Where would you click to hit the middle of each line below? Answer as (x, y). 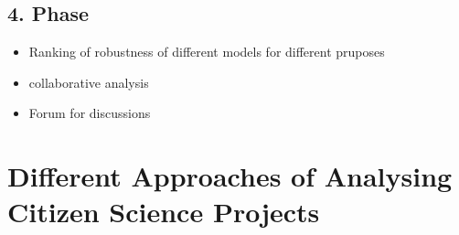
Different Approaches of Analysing (230, 176)
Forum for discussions (90, 113)
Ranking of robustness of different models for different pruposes (207, 52)
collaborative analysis (89, 82)
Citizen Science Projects (164, 212)
